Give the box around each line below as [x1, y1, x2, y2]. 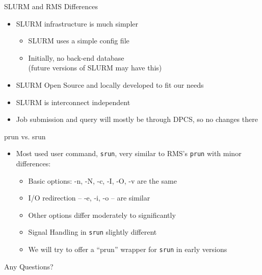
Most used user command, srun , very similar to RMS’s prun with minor [16, 148, 242, 159]
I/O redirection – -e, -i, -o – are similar [28, 192, 150, 203]
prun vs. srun [4, 131, 46, 141]
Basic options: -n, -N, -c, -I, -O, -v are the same [28, 175, 177, 186]
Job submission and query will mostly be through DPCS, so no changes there [16, 114, 258, 124]
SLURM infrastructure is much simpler [16, 18, 138, 29]
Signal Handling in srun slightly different [28, 227, 157, 237]
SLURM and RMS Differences [4, 1, 98, 11]
